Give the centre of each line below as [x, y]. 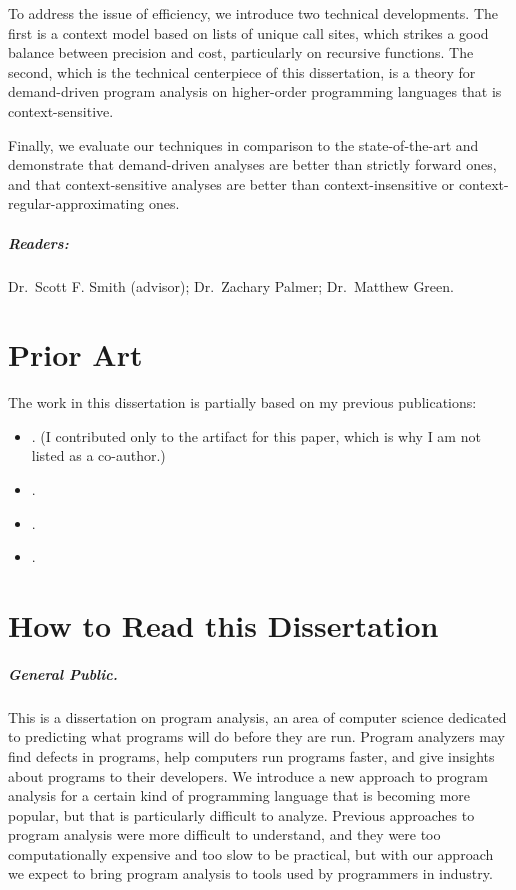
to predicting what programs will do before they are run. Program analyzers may [256, 736]
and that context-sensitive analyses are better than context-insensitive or [231, 183]
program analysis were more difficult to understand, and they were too [224, 834]
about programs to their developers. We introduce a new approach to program [248, 775]
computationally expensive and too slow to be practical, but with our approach [251, 853]
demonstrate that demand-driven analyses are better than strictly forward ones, [252, 164]
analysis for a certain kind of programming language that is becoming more [239, 795]
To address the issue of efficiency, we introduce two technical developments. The [253, 13]
